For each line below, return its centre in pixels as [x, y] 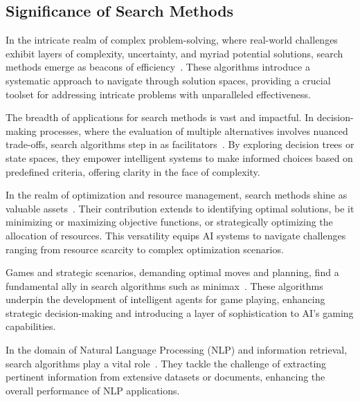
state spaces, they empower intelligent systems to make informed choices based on [179, 157]
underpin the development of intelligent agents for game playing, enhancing [165, 299]
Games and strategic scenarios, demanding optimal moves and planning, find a [172, 272]
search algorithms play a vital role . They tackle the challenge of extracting [166, 363]
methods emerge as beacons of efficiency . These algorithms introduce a [158, 67]
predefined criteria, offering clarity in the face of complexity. [133, 171]
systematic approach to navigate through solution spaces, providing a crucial [168, 80]
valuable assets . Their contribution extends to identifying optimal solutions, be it [180, 208]
